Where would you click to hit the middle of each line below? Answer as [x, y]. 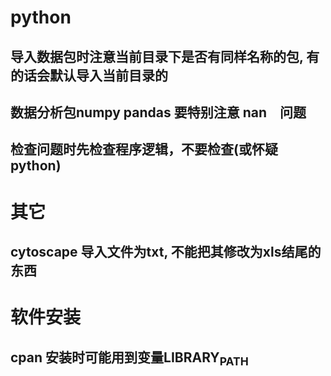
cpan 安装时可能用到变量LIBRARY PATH [129, 358]
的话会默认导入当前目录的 [89, 75]
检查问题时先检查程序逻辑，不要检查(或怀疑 [144, 149]
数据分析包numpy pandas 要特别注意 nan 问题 [158, 112]
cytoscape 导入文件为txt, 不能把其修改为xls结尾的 [166, 251]
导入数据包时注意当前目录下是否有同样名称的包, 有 [165, 56]
